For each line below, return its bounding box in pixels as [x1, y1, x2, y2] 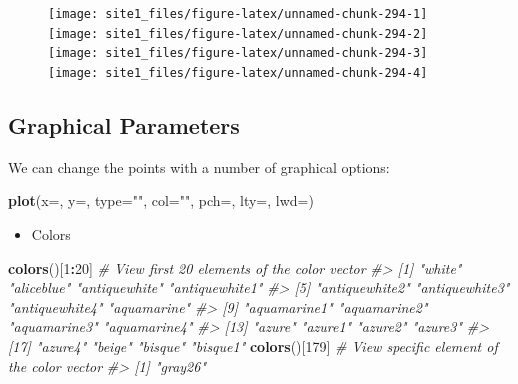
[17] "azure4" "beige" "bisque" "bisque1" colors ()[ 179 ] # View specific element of [8, 335, 498, 356]
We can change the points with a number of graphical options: [8, 156, 390, 177]
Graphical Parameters [8, 110, 240, 141]
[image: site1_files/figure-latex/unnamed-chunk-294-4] [48, 65, 428, 80]
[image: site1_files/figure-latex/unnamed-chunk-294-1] [48, 7, 428, 21]
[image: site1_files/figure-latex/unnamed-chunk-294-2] [48, 26, 428, 41]
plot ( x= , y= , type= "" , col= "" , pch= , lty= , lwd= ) [8, 190, 314, 211]
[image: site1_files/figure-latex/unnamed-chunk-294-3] [48, 46, 428, 61]
